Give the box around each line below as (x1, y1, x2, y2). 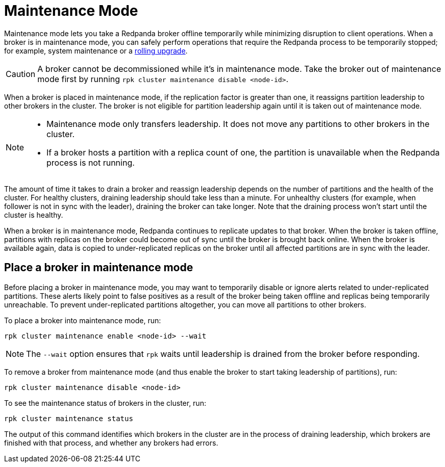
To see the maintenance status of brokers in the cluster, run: (4, 398, 206, 407)
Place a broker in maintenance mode (4, 261, 193, 274)
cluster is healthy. (4, 210, 63, 219)
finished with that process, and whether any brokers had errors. (4, 438, 218, 447)
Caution (6, 68, 36, 79)
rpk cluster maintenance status (4, 414, 133, 423)
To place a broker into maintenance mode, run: (4, 316, 161, 325)
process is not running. (46, 157, 135, 168)
